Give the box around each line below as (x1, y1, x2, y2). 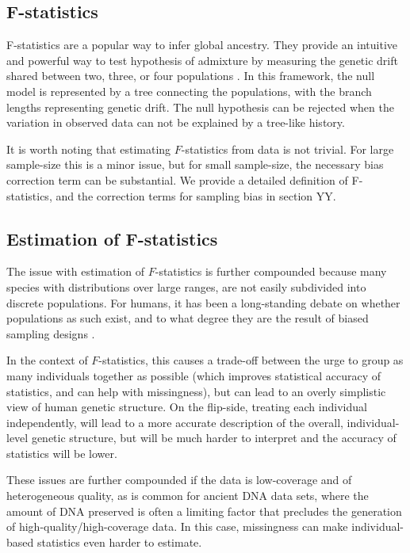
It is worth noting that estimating (6, 140, 171, 157)
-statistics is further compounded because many (155, 263, 387, 280)
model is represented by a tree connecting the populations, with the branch (6, 82, 372, 99)
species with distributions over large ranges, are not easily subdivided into (6, 278, 366, 295)
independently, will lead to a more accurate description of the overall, (6, 414, 343, 430)
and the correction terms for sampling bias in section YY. (56, 187, 336, 204)
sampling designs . (6, 325, 95, 341)
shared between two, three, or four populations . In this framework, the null (6, 67, 375, 84)
